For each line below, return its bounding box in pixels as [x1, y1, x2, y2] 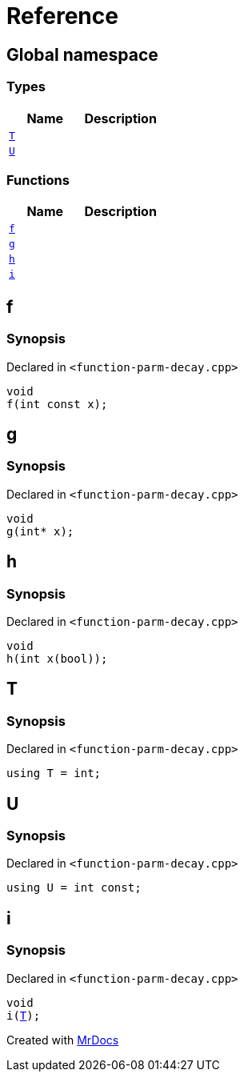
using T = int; [6, 767, 102, 780]
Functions [6, 171, 70, 188]
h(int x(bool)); [6, 651, 108, 665]
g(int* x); [6, 524, 74, 538]
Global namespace [6, 44, 158, 65]
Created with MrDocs [6, 1032, 119, 1047]
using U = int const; [6, 881, 142, 895]
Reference [6, 2, 118, 30]
